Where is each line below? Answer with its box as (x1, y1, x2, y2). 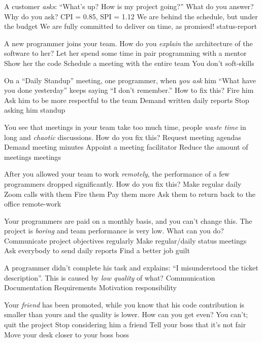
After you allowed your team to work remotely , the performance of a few (4, 168, 230, 179)
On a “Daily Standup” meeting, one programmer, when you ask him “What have (4, 75, 256, 85)
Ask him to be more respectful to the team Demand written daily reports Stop (4, 94, 249, 105)
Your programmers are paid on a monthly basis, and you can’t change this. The (4, 215, 252, 226)
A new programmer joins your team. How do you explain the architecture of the (4, 38, 253, 48)
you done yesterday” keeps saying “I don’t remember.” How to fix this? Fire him (4, 85, 254, 95)
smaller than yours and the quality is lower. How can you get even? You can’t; (4, 309, 248, 320)
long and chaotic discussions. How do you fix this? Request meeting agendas (4, 131, 241, 142)
